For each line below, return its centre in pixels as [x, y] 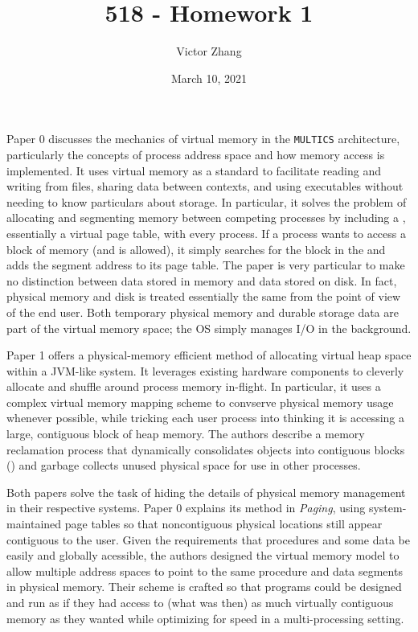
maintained [34, 524]
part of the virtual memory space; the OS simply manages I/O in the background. [209, 328]
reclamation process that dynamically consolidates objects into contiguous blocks [206, 449]
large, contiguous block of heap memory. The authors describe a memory [186, 434]
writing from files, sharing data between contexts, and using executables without [205, 186]
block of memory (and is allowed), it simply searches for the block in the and [196, 249]
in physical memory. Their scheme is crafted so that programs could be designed [204, 587]
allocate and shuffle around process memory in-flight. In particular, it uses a [194, 386]
